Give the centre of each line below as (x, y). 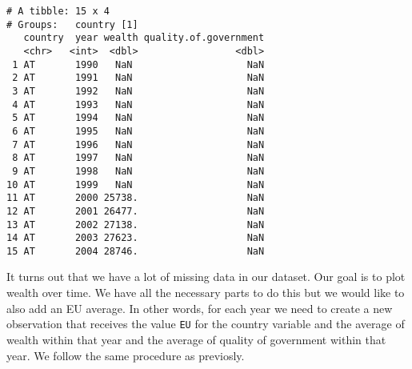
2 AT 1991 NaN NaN (138, 78)
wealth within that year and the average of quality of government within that (196, 339)
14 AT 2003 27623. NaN (136, 238)
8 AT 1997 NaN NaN (138, 158)
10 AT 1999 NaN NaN (136, 184)
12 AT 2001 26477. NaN (136, 211)
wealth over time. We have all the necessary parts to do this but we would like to (206, 293)
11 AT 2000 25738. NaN (136, 198)
